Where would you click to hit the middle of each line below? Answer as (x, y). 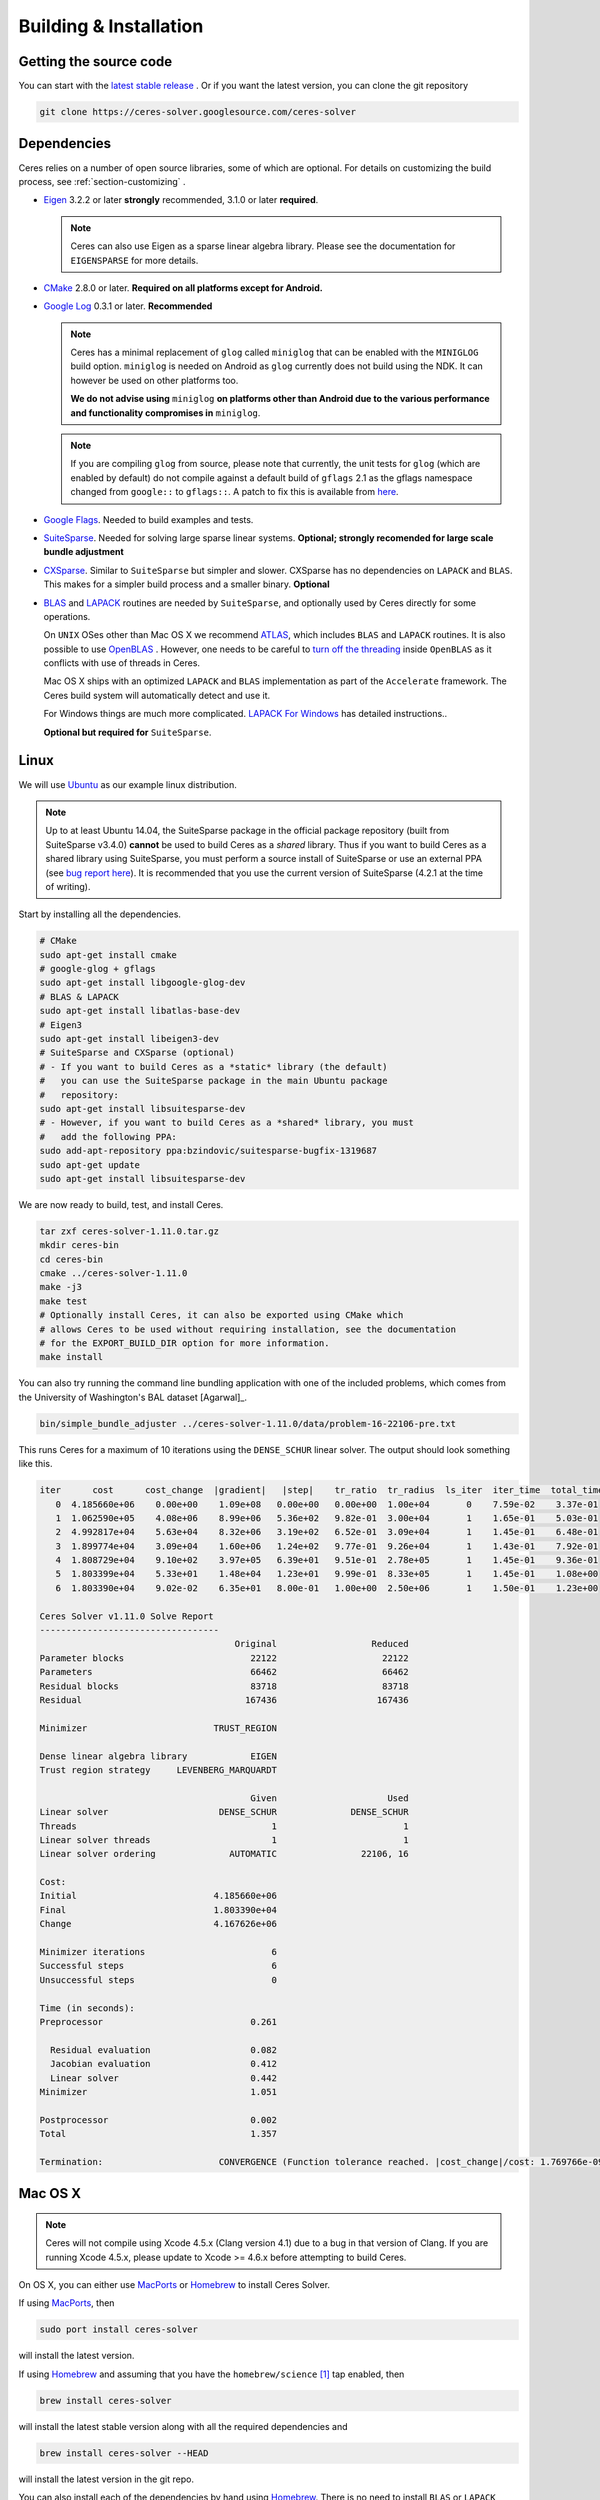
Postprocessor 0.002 (158, 2119)
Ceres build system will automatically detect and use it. (157, 695)
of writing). (68, 886)
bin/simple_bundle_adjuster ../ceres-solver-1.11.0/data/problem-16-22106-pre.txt (248, 1423)
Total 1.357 (158, 2134)
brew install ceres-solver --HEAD (124, 2453)
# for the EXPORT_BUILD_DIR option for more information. (184, 1343)
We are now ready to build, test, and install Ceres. (121, 1204)
